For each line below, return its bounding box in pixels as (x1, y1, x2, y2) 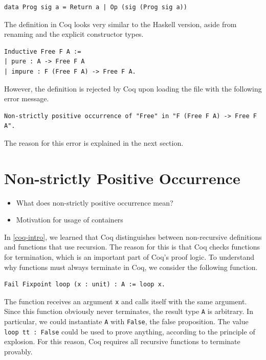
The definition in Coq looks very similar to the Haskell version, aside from (4, 18, 237, 29)
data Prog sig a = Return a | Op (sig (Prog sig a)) (4, 4, 187, 11)
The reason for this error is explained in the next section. (4, 137, 184, 148)
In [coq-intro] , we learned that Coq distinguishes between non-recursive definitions (4, 231, 262, 242)
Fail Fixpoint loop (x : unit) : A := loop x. (4, 281, 165, 288)
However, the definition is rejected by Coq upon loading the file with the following (4, 83, 262, 94)
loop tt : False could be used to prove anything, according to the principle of (4, 326, 255, 336)
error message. (4, 93, 49, 104)
